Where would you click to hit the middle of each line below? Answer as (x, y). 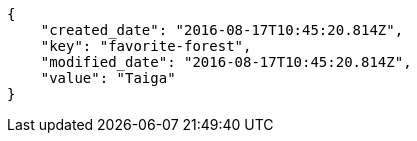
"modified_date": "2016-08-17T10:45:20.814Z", (226, 62)
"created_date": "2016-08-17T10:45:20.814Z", (222, 30)
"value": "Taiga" (108, 78)
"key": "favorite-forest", (146, 46)
